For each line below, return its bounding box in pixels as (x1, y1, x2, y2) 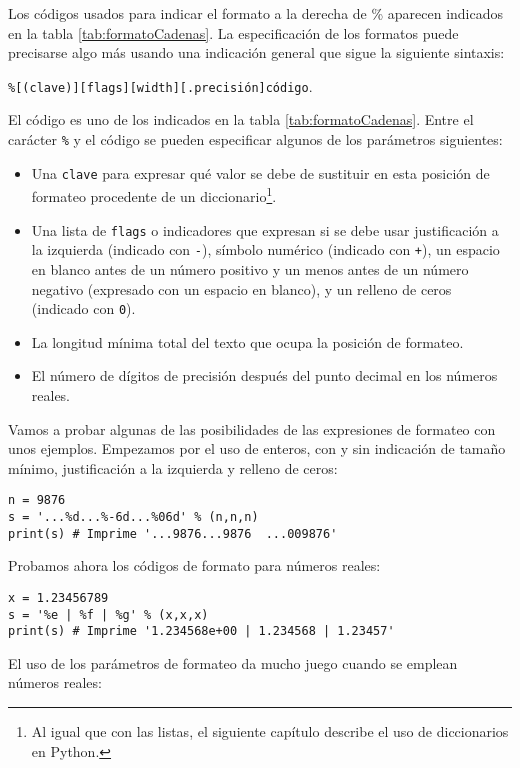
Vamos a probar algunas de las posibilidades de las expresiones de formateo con (8, 418, 496, 439)
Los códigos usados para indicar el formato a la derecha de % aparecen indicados (8, 3, 504, 23)
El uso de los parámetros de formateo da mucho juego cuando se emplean (8, 652, 458, 673)
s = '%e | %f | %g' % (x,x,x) (8, 607, 209, 622)
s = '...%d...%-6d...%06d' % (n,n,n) (8, 509, 259, 524)
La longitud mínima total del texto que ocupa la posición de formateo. (31, 331, 464, 352)
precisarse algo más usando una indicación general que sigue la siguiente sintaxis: (8, 42, 505, 63)
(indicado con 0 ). (31, 298, 136, 319)
